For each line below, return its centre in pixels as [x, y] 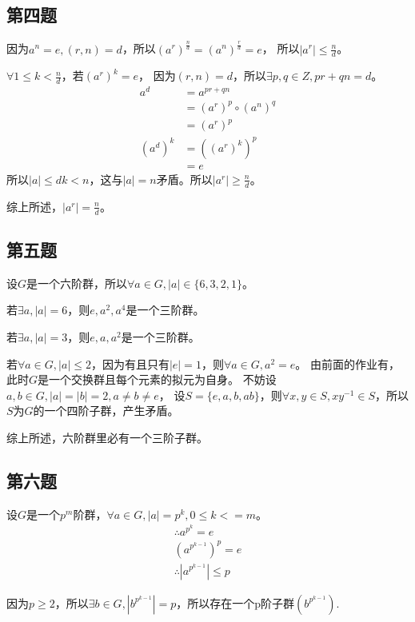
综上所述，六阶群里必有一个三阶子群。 [107, 437]
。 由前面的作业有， [347, 363]
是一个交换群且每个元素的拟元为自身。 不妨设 [157, 379]
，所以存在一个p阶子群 [235, 602]
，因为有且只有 [130, 363]
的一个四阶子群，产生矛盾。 [106, 411]
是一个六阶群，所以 [77, 283]
